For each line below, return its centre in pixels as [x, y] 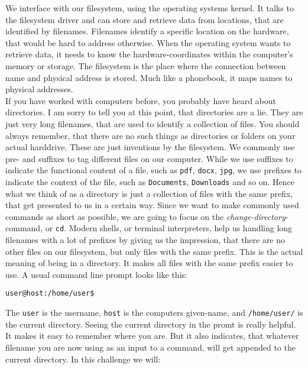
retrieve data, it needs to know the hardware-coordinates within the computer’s [149, 54]
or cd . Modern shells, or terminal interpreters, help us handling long [169, 228]
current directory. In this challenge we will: [83, 359]
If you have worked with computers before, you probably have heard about [141, 100]
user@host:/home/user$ [50, 294]
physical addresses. [39, 89]
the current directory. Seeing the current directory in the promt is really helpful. [151, 324]
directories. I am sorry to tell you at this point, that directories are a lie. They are [154, 112]
